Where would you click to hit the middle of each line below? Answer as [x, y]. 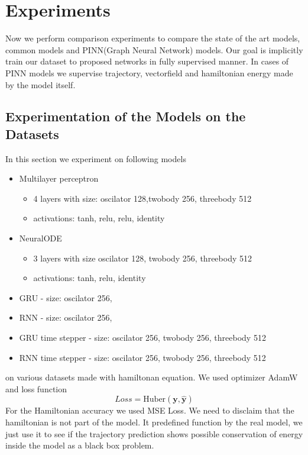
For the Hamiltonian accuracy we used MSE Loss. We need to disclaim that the [150, 410]
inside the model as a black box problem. [80, 445]
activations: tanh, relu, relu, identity [99, 218]
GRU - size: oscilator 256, [66, 297]
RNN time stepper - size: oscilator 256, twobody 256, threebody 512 [142, 357]
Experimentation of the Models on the [126, 116]
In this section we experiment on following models [96, 158]
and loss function [36, 388]
